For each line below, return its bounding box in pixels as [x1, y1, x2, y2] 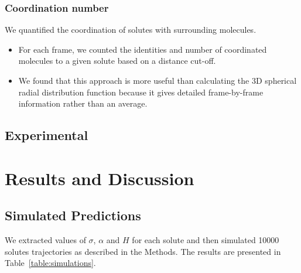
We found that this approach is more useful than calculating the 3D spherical [18, 74, 297, 86]
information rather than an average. [18, 97, 148, 110]
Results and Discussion [5, 166, 194, 190]
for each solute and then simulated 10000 [132, 234, 279, 246]
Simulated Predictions [5, 206, 141, 224]
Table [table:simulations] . [5, 257, 96, 269]
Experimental [5, 126, 88, 144]
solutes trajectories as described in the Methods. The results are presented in [5, 245, 281, 257]
